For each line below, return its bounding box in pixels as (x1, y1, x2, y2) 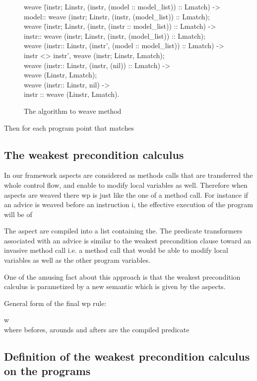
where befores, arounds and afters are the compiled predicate (4, 324, 190, 335)
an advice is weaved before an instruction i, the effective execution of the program (4, 199, 253, 210)
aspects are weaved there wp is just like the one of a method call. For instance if (4, 189, 248, 200)
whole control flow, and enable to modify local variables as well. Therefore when (4, 179, 248, 190)
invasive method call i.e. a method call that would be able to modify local (4, 245, 228, 255)
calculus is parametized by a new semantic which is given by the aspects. (4, 281, 226, 292)
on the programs (4, 363, 91, 379)
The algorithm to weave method (24, 105, 122, 116)
